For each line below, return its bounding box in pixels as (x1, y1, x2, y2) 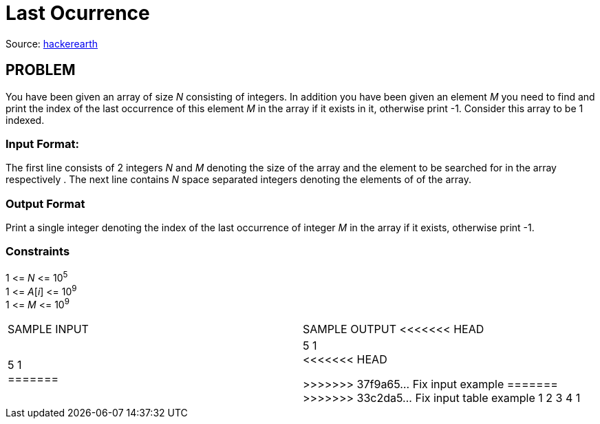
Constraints (6, 244, 70, 259)
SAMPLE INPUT (8, 321, 89, 336)
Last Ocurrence (6, 1, 150, 25)
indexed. (6, 114, 45, 126)
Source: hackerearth (6, 37, 98, 50)
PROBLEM (6, 61, 76, 79)
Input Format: (6, 136, 79, 151)
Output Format (6, 196, 85, 211)
